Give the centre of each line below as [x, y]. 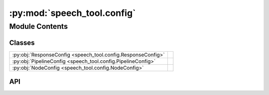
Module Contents [39, 26]
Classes [22, 43]
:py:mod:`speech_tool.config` [72, 13]
